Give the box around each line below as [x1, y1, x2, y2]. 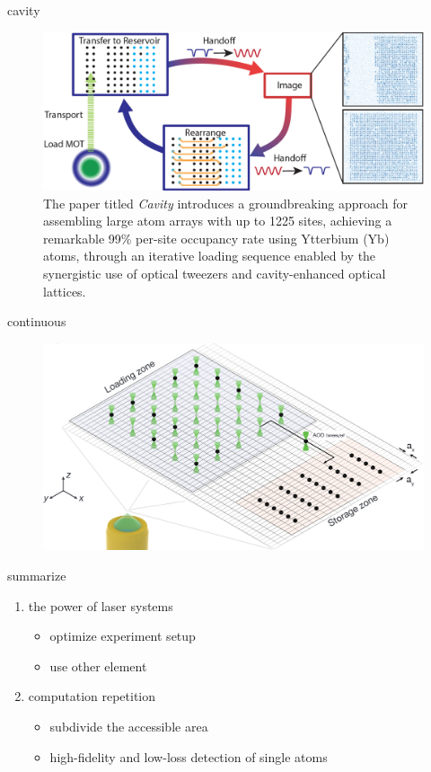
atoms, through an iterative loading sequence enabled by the [43, 246, 376, 265]
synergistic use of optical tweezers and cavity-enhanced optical [43, 263, 386, 282]
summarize [7, 565, 66, 584]
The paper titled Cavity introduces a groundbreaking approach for [43, 193, 409, 212]
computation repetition [28, 687, 156, 705]
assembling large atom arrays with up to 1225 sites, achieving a [43, 211, 392, 230]
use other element [49, 656, 147, 675]
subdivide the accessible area [49, 716, 208, 735]
